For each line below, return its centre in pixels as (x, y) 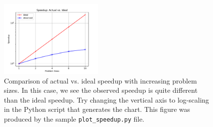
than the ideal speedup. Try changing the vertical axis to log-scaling (106, 99)
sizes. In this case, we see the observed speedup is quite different (101, 90)
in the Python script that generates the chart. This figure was (97, 109)
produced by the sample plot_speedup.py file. (74, 119)
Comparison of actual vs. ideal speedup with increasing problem (101, 80)
